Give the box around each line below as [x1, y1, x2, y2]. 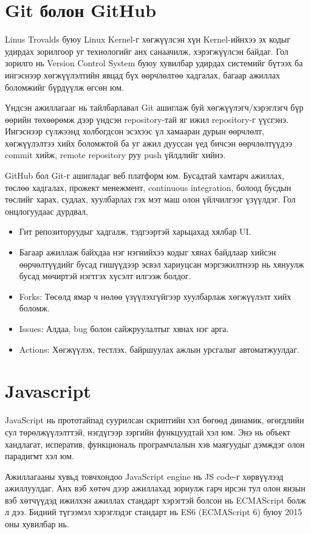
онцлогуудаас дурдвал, [5, 204, 88, 217]
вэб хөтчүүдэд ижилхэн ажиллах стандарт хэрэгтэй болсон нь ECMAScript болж [5, 493, 306, 506]
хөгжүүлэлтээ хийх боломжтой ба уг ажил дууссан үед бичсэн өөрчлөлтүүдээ [5, 136, 293, 149]
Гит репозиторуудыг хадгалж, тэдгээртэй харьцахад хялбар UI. [19, 225, 251, 238]
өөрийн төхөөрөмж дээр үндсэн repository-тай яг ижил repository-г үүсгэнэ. [5, 113, 289, 125]
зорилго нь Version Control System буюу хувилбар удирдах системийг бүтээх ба [5, 57, 303, 69]
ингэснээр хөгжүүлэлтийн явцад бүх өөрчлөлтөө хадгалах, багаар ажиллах [5, 68, 281, 81]
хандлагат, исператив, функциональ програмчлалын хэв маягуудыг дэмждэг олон [5, 437, 305, 450]
